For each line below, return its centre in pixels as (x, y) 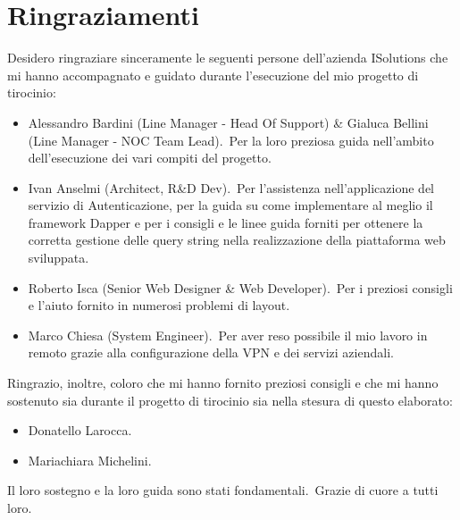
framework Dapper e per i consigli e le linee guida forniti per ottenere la (226, 222)
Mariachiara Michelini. (90, 460)
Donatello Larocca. (80, 430)
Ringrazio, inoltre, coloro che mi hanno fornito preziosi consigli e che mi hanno (223, 383)
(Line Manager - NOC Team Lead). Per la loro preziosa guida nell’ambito (231, 140)
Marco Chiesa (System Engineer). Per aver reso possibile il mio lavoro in (228, 335)
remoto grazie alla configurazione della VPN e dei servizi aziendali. (211, 352)
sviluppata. (59, 258)
